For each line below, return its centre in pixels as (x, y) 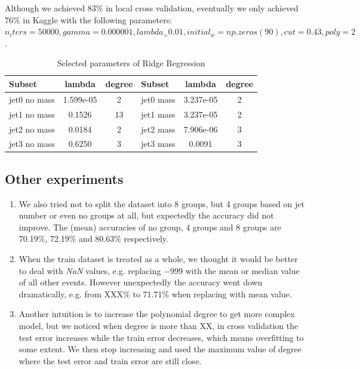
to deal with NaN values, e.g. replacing (90, 270)
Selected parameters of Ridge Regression (131, 63)
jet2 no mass (32, 129)
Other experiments (64, 178)
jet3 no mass (32, 144)
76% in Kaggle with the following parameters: (89, 19)
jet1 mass (158, 114)
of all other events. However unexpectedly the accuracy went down (141, 282)
